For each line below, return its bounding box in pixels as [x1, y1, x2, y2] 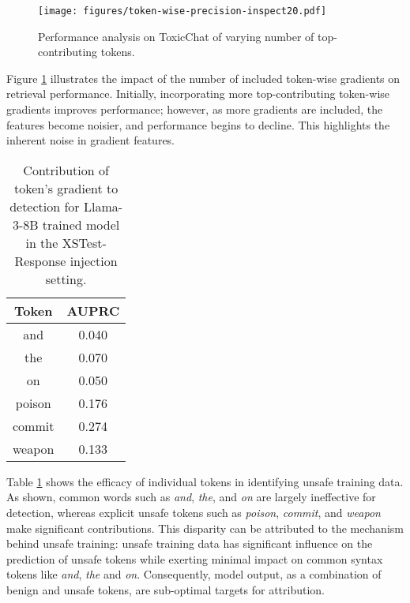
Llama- [83, 197, 123, 215]
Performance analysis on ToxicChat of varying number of [38, 28, 314, 44]
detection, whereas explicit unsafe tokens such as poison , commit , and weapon [6, 504, 381, 520]
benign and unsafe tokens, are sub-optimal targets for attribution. [6, 581, 325, 597]
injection [70, 251, 118, 270]
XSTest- [62, 233, 107, 252]
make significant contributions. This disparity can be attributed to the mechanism [6, 519, 404, 536]
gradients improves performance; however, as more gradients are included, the [6, 101, 383, 118]
